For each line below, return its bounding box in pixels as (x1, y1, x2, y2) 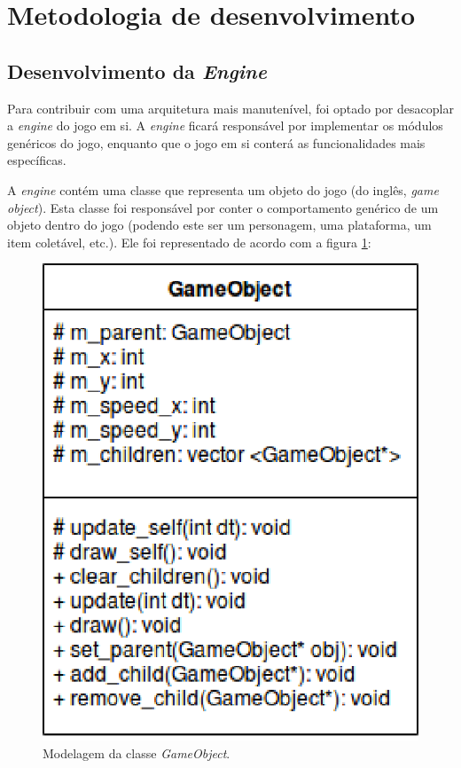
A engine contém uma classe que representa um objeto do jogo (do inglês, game (7, 180, 439, 199)
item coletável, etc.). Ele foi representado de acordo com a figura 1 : (7, 232, 371, 251)
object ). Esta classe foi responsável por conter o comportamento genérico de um (7, 198, 439, 216)
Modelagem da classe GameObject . (43, 743, 230, 762)
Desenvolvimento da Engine (7, 57, 267, 84)
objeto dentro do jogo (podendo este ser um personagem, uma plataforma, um (7, 216, 432, 234)
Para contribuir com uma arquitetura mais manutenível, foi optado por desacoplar (7, 98, 454, 117)
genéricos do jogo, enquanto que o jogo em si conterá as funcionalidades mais (7, 133, 426, 152)
